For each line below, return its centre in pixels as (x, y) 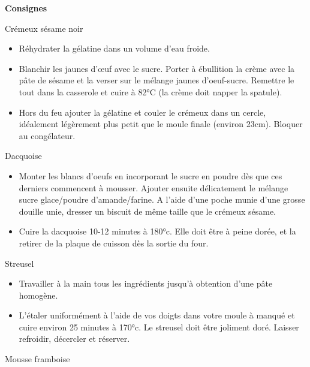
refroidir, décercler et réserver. (74, 339)
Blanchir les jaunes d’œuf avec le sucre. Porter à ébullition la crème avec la (157, 68)
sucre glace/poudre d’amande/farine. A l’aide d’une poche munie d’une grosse (162, 199)
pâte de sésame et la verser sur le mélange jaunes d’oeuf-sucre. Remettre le (156, 80)
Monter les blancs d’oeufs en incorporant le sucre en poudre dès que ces (151, 175)
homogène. (38, 295)
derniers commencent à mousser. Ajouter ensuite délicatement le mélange (154, 187)
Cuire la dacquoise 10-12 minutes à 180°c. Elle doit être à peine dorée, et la (157, 231)
